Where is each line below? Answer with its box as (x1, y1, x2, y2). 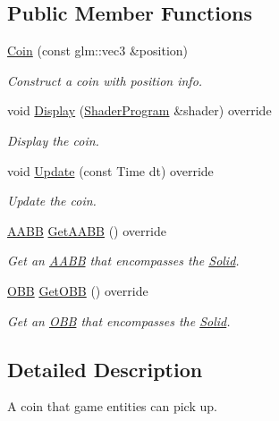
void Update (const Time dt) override (7, 161, 214, 180)
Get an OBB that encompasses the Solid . (7, 311, 231, 330)
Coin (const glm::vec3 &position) (7, 41, 189, 60)
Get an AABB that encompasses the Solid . (7, 251, 240, 270)
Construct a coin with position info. (7, 71, 203, 89)
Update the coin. (7, 191, 97, 210)
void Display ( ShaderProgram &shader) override (7, 101, 272, 120)
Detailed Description (7, 355, 203, 383)
